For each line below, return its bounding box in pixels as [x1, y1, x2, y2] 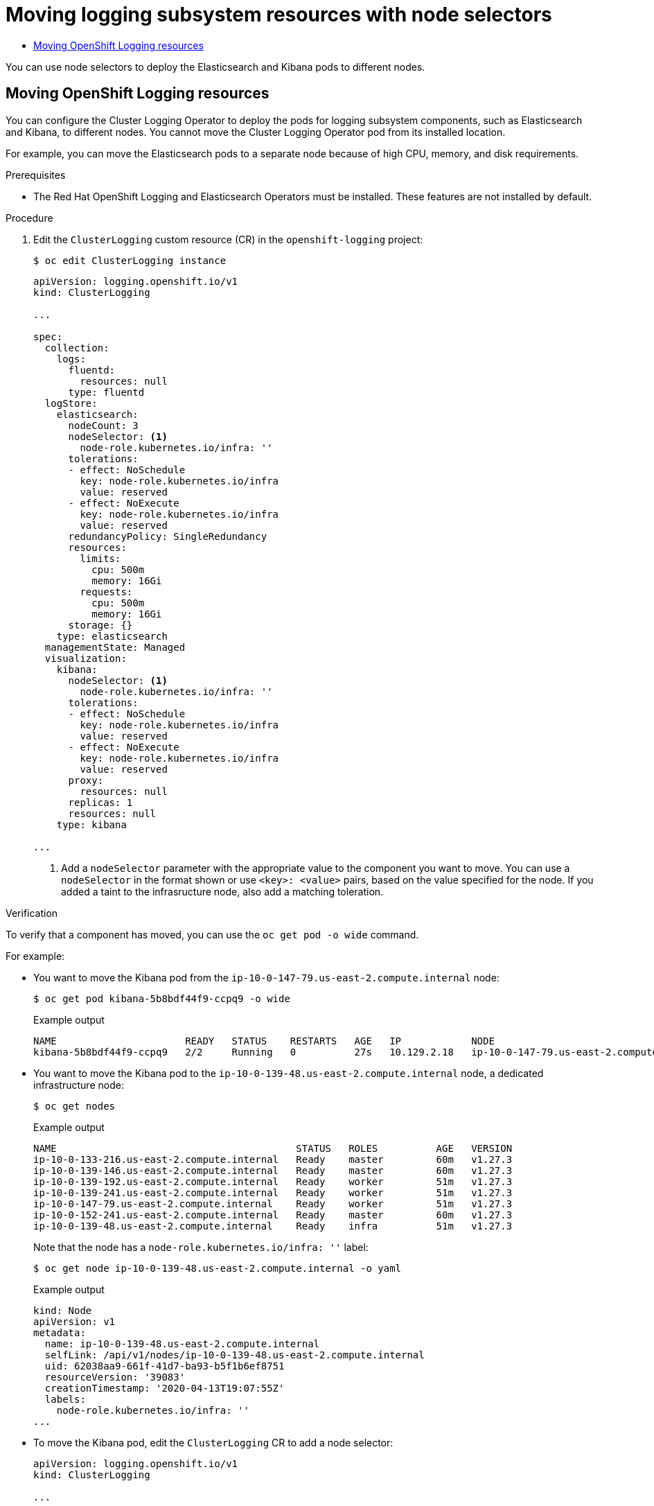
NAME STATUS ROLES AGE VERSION [33, 1142, 513, 1154]
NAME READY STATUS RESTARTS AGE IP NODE [33, 1035, 495, 1047]
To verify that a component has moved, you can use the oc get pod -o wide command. [6, 928, 419, 940]
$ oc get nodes [33, 1100, 116, 1112]
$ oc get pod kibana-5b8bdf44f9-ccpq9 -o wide [33, 992, 290, 1004]
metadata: [33, 1326, 86, 1338]
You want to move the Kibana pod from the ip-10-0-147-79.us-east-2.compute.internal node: [33, 971, 500, 983]
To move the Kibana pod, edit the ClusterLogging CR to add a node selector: [33, 1436, 394, 1448]
